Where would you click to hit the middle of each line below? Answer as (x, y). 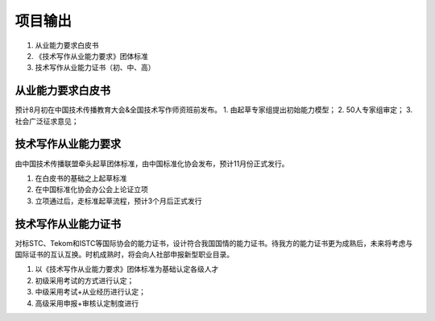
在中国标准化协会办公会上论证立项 (91, 190)
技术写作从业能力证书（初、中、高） (95, 68)
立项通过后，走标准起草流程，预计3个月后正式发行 (118, 201)
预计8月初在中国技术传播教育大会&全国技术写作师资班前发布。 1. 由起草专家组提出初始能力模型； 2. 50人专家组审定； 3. (214, 110)
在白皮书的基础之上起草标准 (81, 178)
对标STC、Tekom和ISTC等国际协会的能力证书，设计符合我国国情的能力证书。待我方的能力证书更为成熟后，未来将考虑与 (214, 243)
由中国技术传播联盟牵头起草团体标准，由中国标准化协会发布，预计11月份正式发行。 (152, 163)
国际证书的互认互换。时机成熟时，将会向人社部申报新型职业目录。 (124, 254)
